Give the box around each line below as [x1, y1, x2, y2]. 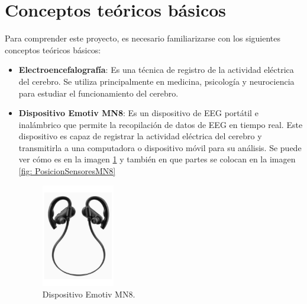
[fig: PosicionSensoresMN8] [18, 165, 116, 177]
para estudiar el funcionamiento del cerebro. [18, 87, 179, 99]
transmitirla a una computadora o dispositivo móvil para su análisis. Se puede [18, 141, 302, 153]
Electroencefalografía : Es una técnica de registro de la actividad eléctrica [18, 63, 294, 76]
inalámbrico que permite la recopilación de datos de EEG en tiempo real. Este [18, 118, 303, 130]
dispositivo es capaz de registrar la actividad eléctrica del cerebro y [18, 130, 262, 142]
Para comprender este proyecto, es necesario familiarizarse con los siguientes [5, 32, 281, 44]
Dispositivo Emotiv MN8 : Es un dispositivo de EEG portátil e [18, 107, 258, 119]
